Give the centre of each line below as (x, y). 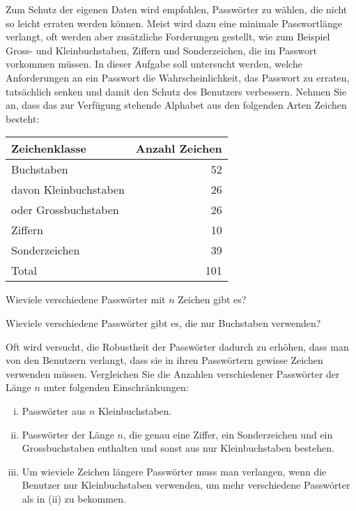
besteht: (23, 118)
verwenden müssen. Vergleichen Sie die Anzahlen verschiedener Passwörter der (173, 373)
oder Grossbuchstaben (65, 210)
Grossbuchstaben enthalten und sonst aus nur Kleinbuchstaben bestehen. (178, 448)
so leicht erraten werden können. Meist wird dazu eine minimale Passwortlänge (174, 23)
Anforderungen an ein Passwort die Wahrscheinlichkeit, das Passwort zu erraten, (178, 77)
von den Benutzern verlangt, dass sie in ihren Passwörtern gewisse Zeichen (164, 360)
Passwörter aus (54, 410)
